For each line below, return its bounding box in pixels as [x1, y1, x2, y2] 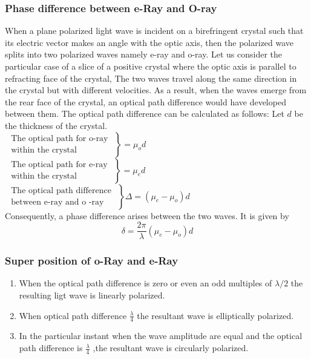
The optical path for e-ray [11, 160, 108, 170]
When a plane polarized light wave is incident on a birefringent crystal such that [5, 24, 304, 37]
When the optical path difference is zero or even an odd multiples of [19, 277, 272, 289]
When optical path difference [19, 309, 127, 321]
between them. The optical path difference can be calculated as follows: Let [5, 107, 284, 120]
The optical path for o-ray [11, 134, 108, 143]
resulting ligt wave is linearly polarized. [19, 289, 165, 301]
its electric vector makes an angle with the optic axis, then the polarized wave [5, 36, 294, 48]
